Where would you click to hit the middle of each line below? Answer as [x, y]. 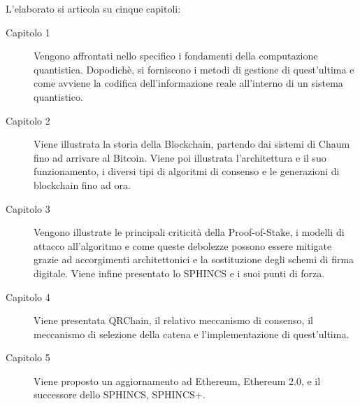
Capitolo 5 [28, 357]
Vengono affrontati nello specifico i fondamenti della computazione [176, 56]
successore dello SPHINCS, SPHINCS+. [120, 394]
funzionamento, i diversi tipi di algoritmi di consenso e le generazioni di [187, 171]
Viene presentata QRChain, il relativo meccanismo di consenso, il [173, 320]
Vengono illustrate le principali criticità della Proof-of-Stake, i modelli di [189, 232]
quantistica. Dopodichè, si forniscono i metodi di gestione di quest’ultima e [194, 69]
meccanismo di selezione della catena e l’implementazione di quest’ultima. [192, 334]
